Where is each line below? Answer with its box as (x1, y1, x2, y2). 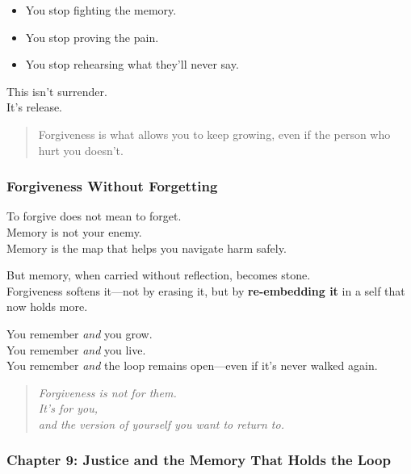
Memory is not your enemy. (6, 223, 142, 240)
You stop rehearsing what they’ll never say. (25, 56, 239, 73)
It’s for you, (38, 400, 99, 417)
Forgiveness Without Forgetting (6, 176, 218, 196)
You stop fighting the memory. (25, 2, 177, 18)
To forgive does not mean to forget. (6, 208, 182, 224)
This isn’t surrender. (6, 82, 107, 99)
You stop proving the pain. (25, 28, 159, 45)
